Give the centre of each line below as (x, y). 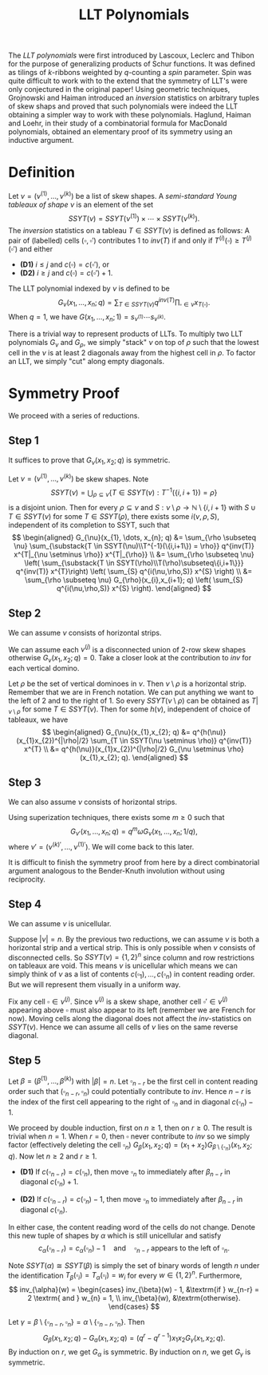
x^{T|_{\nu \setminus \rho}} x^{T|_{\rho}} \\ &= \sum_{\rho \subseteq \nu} (134, 554)
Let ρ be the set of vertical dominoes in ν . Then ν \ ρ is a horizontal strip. (128, 684)
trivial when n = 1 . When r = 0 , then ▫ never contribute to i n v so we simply (129, 1136)
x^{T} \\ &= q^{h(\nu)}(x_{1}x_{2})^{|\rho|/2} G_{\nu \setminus (124, 749)
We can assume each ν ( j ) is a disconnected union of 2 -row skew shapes (127, 648)
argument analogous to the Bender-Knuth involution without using (116, 870)
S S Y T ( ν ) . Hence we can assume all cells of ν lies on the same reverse (123, 1027)
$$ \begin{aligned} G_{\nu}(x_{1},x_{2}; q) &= (116, 731)
